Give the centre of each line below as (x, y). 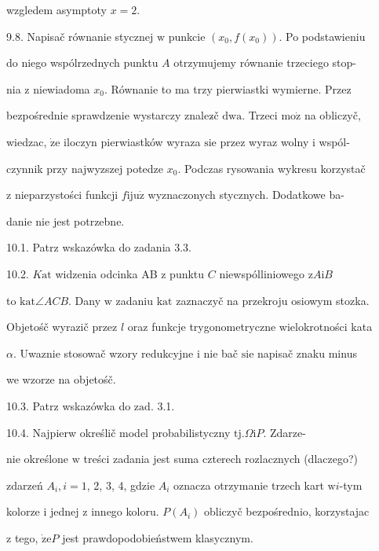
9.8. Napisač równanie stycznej (80, 36)
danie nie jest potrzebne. (66, 220)
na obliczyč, (332, 115)
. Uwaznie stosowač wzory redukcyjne (103, 353)
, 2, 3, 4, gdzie (121, 485)
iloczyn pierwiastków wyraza (132, 141)
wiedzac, (27, 141)
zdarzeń (25, 485)
